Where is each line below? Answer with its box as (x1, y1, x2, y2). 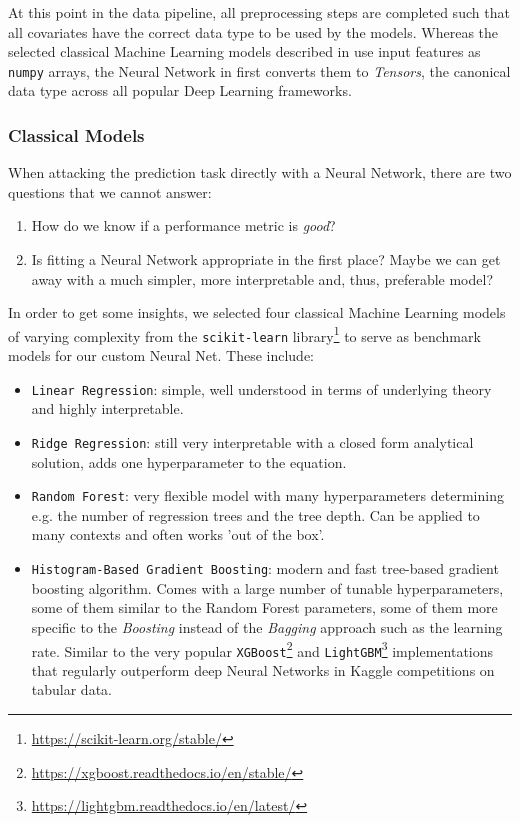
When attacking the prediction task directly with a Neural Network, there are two (8, 162, 512, 183)
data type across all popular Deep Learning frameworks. (8, 80, 352, 101)
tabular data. (31, 679, 112, 700)
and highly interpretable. (31, 398, 184, 419)
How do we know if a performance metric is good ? (31, 215, 336, 236)
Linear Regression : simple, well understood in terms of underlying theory (31, 378, 492, 399)
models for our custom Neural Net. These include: (8, 345, 314, 366)
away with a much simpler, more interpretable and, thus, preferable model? (31, 268, 494, 289)
